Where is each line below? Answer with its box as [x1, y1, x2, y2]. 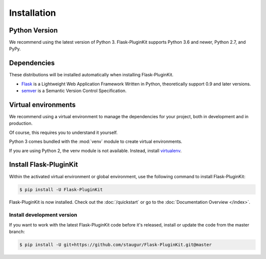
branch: [9, 229, 25, 235]
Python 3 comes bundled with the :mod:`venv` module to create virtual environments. [9, 138, 182, 145]
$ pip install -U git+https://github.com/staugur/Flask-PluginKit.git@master [19, 242, 212, 247]
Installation [9, 7, 56, 18]
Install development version [9, 212, 77, 219]
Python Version [9, 26, 58, 34]
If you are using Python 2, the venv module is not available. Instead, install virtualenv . [9, 148, 182, 154]
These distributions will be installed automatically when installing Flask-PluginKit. [9, 72, 174, 78]
